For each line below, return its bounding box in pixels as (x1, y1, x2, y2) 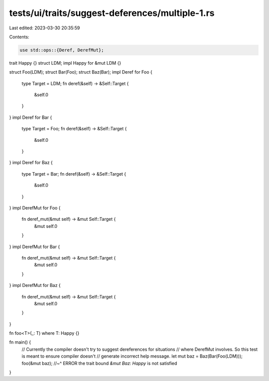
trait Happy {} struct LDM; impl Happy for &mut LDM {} (9, 60, 122, 66)
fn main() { (9, 339, 31, 345)
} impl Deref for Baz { (9, 160, 53, 166)
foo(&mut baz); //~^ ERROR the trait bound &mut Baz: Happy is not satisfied (21, 360, 177, 366)
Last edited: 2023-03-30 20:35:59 (9, 25, 80, 31)
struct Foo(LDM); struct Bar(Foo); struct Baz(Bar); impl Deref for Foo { (9, 69, 152, 75)
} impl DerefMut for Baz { (9, 283, 61, 288)
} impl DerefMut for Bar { (9, 244, 60, 250)
